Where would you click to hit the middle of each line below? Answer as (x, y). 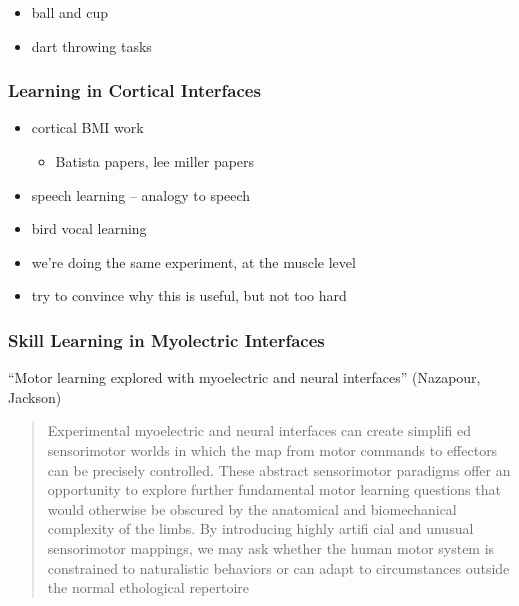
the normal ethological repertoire (148, 587)
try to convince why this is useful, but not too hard (189, 295)
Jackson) (35, 396)
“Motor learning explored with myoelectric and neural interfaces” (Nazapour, (244, 377)
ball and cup (70, 12)
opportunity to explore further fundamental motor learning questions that (274, 489)
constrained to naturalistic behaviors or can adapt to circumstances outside (278, 567)
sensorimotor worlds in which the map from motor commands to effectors (272, 449)
